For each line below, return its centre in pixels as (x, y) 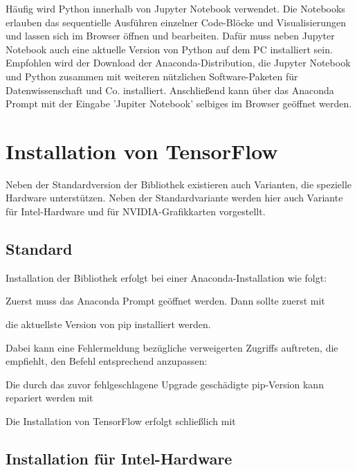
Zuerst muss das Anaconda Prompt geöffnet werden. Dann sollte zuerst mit (165, 301)
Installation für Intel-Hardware (119, 458)
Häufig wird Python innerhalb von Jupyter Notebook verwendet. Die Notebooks (175, 8)
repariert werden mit (49, 398)
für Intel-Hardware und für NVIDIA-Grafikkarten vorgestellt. (136, 211)
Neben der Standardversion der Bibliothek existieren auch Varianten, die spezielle (179, 184)
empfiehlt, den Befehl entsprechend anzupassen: (107, 361)
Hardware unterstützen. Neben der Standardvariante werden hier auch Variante (174, 198)
